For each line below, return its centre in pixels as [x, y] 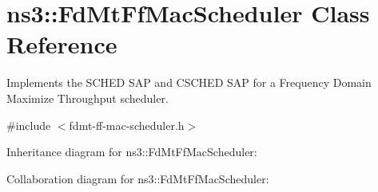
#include [29, 125]
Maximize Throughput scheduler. [88, 98]
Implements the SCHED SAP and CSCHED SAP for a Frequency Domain [189, 82]
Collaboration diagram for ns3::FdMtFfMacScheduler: [138, 178]
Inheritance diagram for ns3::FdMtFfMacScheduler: [132, 152]
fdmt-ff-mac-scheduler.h [127, 125]
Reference [62, 44]
